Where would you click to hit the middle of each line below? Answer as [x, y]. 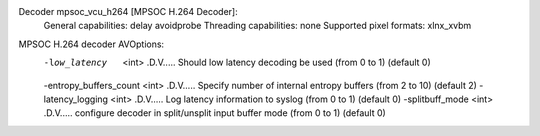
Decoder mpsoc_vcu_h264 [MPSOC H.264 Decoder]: [128, 11]
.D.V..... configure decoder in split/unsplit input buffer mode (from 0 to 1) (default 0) [215, 113]
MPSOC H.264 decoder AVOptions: [91, 44]
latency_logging [76, 99]
